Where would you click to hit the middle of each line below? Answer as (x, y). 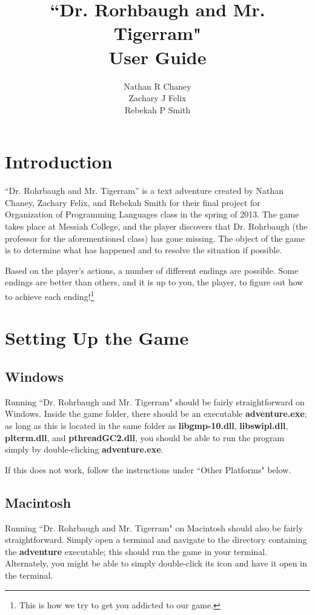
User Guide (157, 57)
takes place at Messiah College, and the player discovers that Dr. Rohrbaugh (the (156, 226)
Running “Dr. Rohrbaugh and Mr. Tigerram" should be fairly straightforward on (155, 401)
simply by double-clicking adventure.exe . (84, 449)
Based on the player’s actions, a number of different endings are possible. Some (152, 270)
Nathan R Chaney (157, 86)
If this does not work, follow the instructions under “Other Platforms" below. (148, 469)
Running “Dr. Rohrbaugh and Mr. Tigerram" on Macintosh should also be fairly (154, 527)
